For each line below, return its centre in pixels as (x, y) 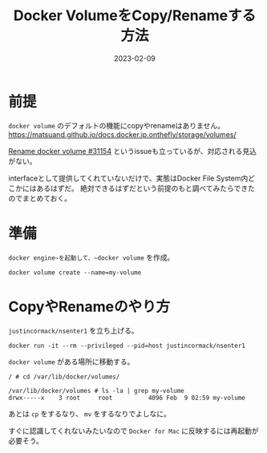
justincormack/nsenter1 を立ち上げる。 (73, 330)
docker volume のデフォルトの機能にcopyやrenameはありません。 (116, 125)
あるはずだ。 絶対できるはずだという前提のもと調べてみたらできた (145, 188)
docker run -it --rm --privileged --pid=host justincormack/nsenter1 (127, 346)
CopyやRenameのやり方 (89, 307)
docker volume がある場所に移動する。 (71, 362)
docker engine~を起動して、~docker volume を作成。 (91, 257)
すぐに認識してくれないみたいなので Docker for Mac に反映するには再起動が (133, 431)
